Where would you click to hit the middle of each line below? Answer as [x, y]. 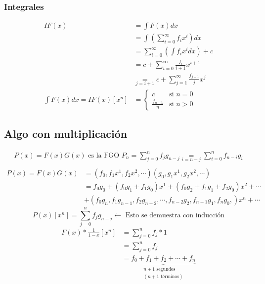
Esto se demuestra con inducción [175, 215]
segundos [166, 269]
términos [170, 277]
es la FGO [104, 155]
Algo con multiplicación [66, 134]
